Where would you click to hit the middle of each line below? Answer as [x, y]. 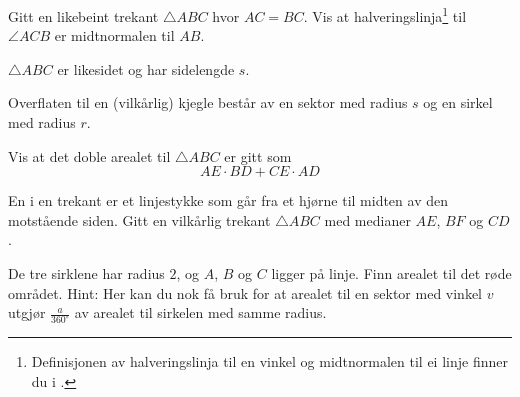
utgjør [27, 312]
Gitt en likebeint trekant [83, 15]
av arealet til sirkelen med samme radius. [200, 312]
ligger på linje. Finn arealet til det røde [391, 273]
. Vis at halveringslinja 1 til [385, 14]
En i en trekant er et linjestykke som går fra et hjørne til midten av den [228, 200]
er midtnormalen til [114, 35]
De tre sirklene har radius [86, 273]
